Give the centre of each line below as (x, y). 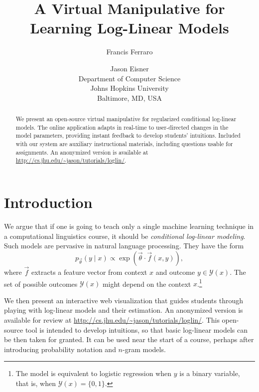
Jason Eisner (129, 68)
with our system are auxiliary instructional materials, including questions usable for (124, 144)
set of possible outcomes (41, 284)
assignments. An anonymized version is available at (82, 152)
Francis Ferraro (129, 52)
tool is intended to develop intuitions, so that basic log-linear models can (136, 329)
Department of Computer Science (129, 78)
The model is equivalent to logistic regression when (94, 373)
